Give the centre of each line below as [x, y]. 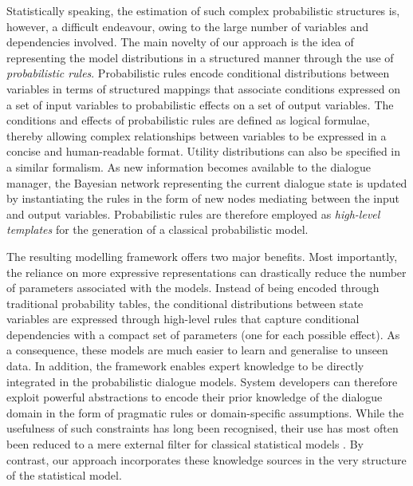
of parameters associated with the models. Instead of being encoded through [193, 288]
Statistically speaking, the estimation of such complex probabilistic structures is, [203, 10]
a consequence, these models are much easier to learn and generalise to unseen [197, 350]
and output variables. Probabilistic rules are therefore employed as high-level [193, 213]
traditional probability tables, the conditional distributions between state [185, 303]
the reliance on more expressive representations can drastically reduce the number [206, 272]
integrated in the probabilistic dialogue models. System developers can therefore [202, 381]
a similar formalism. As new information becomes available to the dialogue [189, 166]
